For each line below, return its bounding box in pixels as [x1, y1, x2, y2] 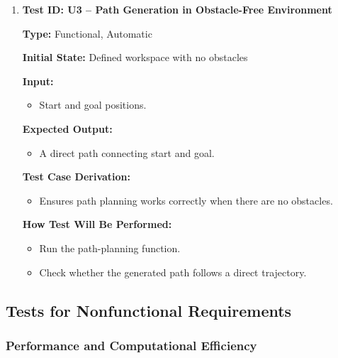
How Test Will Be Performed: [22, 217, 172, 232]
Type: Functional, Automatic [22, 26, 152, 40]
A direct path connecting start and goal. [39, 145, 215, 160]
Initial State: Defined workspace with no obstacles [22, 50, 248, 65]
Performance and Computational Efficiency [6, 336, 257, 354]
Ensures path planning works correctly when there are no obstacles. [39, 192, 333, 207]
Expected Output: [22, 121, 113, 136]
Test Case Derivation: [22, 169, 131, 184]
